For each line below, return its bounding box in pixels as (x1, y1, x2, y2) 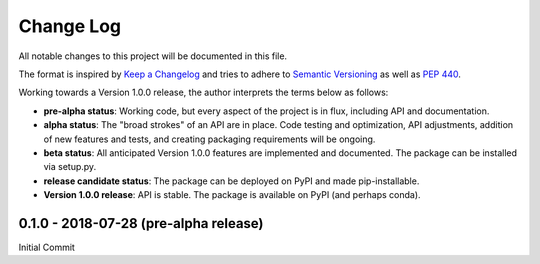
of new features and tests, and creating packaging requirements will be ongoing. (43, 133, 376, 145)
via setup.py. (43, 161, 97, 173)
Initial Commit (18, 241, 75, 253)
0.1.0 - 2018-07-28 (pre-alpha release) (18, 215, 264, 232)
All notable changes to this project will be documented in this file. (18, 50, 288, 62)
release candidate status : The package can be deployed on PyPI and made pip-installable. (43, 175, 420, 187)
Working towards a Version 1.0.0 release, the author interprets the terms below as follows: (18, 86, 389, 99)
